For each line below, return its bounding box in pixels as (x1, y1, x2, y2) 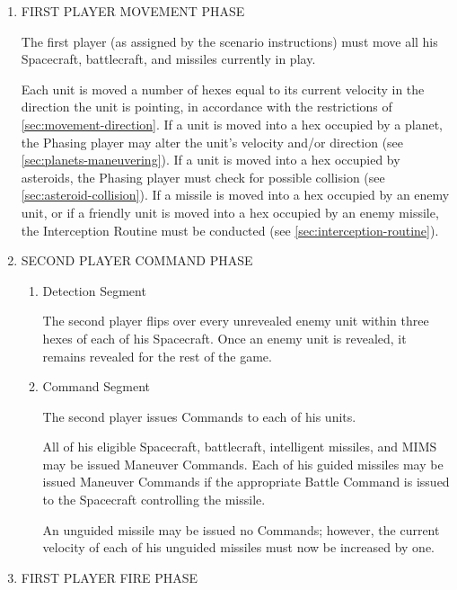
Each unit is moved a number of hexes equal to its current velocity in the (21, 79, 425, 98)
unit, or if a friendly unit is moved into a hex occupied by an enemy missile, (21, 202, 439, 221)
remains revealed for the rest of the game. (42, 346, 272, 365)
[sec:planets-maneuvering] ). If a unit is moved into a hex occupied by (21, 150, 400, 169)
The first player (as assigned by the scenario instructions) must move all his (21, 31, 438, 50)
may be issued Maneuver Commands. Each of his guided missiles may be (42, 454, 444, 473)
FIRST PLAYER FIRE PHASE (21, 568, 198, 586)
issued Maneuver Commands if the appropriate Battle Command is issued (42, 472, 450, 491)
